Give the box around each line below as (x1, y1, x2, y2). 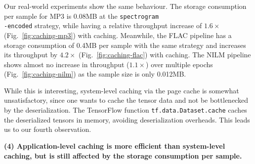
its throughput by (4, 49, 58, 60)
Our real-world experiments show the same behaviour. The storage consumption (4, 1, 247, 11)
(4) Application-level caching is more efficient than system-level (4, 140, 225, 151)
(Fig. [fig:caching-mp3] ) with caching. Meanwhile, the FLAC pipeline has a (4, 30, 232, 40)
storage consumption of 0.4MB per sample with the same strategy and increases (4, 40, 246, 50)
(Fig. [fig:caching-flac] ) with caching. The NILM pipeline (79, 49, 251, 60)
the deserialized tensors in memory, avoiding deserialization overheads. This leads (4, 114, 250, 124)
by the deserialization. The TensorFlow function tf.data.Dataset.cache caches (4, 105, 247, 115)
